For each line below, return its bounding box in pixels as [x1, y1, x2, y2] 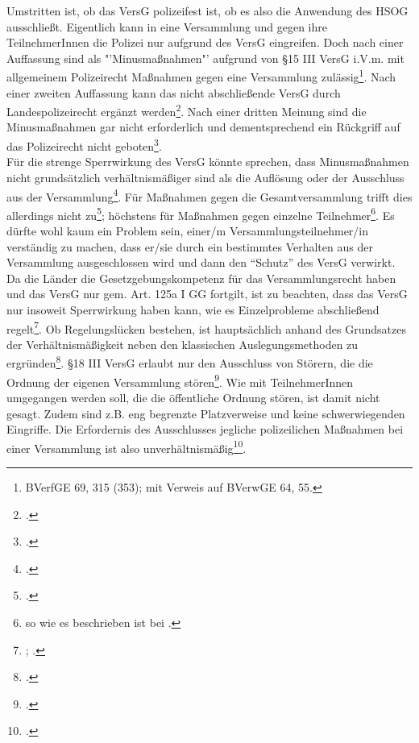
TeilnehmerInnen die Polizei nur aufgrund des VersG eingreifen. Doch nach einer [6, 34, 404, 51]
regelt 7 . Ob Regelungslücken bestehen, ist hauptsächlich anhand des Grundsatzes [6, 318, 406, 337]
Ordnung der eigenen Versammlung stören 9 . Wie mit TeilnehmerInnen [6, 371, 354, 390]
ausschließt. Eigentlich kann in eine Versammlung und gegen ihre [6, 18, 327, 35]
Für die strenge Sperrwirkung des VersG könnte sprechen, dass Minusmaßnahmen [6, 153, 409, 170]
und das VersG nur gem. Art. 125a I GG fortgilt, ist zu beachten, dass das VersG [6, 285, 408, 302]
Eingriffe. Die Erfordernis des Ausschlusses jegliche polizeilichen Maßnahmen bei [6, 421, 404, 438]
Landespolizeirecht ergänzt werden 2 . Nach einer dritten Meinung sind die [6, 101, 367, 119]
